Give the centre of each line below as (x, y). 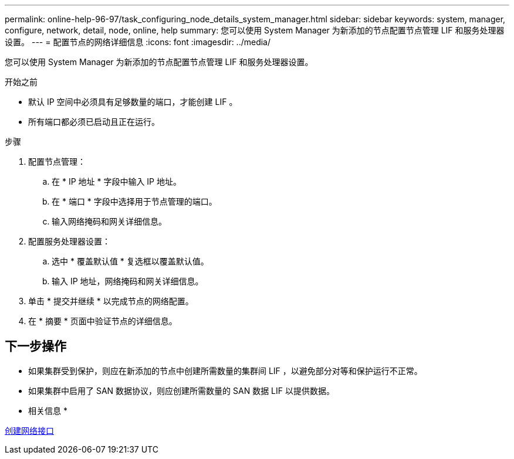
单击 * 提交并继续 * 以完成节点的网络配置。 (111, 301)
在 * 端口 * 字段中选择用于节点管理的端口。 (134, 201)
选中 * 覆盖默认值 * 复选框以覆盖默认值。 (130, 261)
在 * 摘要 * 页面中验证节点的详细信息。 (103, 321)
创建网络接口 (29, 430)
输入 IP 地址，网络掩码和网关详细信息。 (128, 281)
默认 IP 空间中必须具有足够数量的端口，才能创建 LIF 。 (133, 102)
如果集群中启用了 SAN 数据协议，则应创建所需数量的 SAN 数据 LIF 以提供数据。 (181, 390)
